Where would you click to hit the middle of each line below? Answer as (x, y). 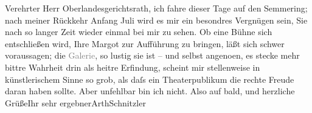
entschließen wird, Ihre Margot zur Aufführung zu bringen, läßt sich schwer (145, 43)
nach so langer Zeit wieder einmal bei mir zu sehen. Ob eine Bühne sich (139, 32)
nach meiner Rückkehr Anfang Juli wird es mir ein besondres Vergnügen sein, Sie (156, 20)
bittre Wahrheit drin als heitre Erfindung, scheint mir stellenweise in (133, 67)
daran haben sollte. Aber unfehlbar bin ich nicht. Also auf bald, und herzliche (150, 91)
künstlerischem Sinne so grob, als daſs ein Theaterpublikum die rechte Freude (150, 79)
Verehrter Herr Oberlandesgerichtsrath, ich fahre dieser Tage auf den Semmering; (156, 8)
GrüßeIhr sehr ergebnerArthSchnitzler (75, 102)
